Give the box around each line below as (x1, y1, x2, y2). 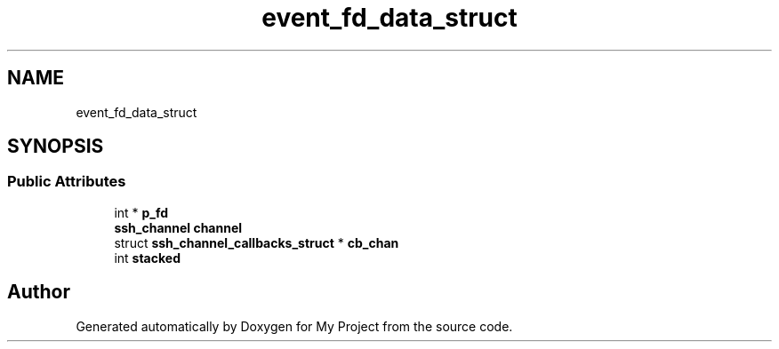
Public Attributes (7, 172, 126, 191)
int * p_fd (114, 204, 169, 220)
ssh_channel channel (114, 219, 243, 235)
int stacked (114, 250, 181, 266)
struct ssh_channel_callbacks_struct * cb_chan (114, 234, 399, 250)
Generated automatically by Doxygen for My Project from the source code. (76, 318, 513, 334)
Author (7, 281, 70, 304)
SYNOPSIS (7, 135, 104, 158)
